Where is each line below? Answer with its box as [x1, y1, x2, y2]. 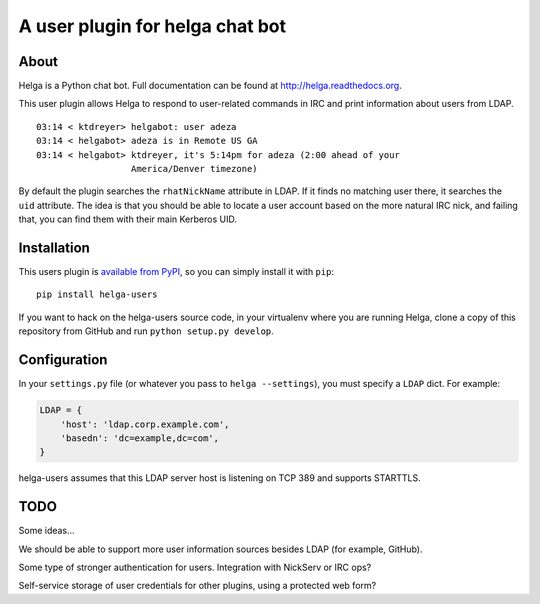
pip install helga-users [36, 289, 158, 300]
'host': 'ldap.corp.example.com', [60, 418, 230, 430]
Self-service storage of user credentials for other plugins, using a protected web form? [18, 580, 377, 592]
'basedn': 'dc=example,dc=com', [60, 432, 220, 444]
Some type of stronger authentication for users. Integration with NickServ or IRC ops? [18, 561, 372, 573]
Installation [18, 240, 90, 256]
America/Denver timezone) [130, 163, 259, 175]
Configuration [18, 351, 108, 369]
